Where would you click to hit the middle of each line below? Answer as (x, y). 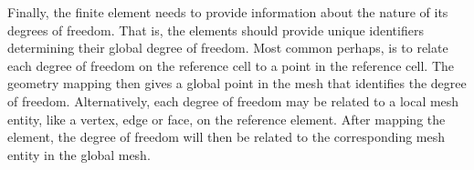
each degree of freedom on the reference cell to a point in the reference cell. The (231, 65)
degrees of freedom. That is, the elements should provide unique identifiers (216, 30)
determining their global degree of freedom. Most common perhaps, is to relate (228, 48)
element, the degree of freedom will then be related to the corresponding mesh (226, 137)
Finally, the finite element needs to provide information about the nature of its (228, 12)
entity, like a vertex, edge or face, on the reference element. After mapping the (226, 119)
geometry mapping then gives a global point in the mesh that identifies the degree (237, 83)
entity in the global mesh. (79, 154)
